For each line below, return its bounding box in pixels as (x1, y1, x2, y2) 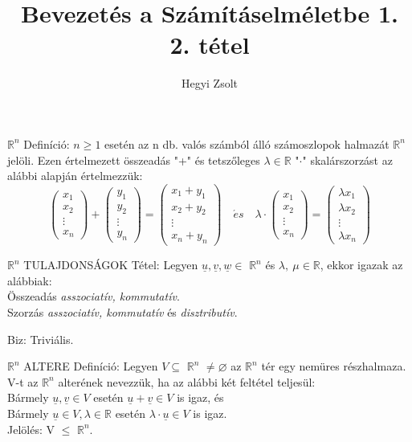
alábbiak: (7, 272, 52, 289)
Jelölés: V (7, 420, 55, 437)
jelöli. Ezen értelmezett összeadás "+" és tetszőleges (7, 151, 260, 168)
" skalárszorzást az (302, 151, 393, 168)
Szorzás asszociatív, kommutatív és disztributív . (7, 304, 238, 321)
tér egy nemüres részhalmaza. (261, 358, 406, 374)
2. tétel (169, 28, 250, 61)
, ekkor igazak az (320, 256, 403, 273)
